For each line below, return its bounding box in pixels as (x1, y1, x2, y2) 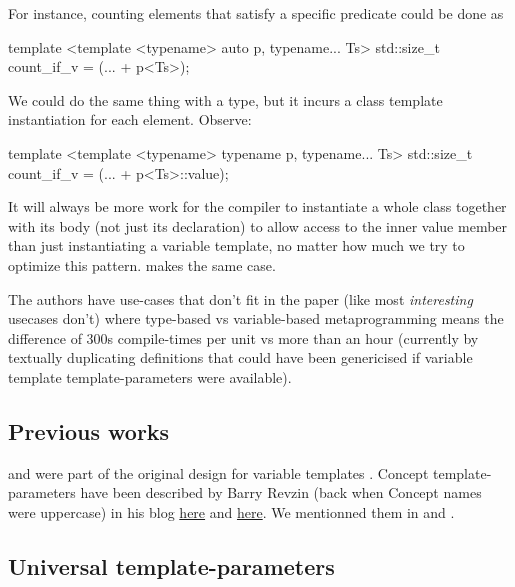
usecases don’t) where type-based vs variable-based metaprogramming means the (8, 308, 504, 329)
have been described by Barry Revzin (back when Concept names (80, 482, 482, 503)
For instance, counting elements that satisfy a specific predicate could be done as (8, 3, 504, 23)
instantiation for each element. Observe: (8, 109, 252, 130)
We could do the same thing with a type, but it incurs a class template (8, 89, 443, 110)
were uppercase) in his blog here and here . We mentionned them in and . (8, 501, 455, 522)
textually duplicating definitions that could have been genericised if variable (8, 347, 473, 368)
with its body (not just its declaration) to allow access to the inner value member (8, 215, 508, 236)
